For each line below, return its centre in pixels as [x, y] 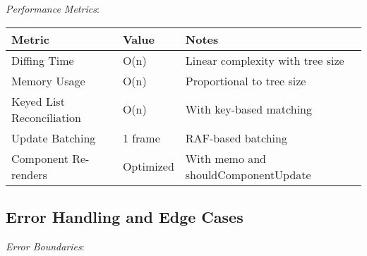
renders [29, 174]
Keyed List [38, 101]
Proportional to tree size [246, 80]
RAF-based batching [236, 138]
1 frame [141, 138]
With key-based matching [248, 109]
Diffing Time [43, 60]
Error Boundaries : [45, 246]
